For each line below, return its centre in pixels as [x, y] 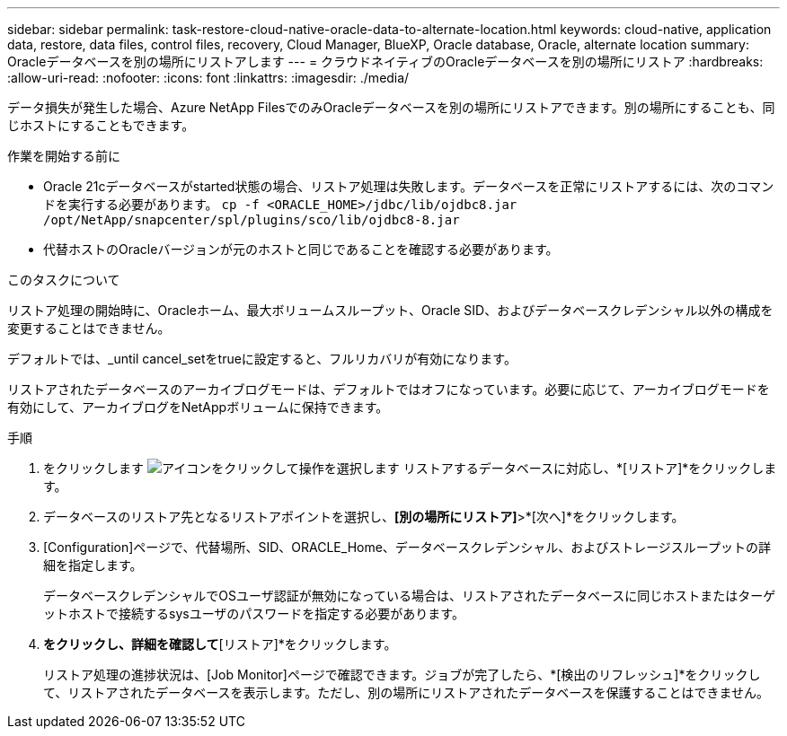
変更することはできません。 [89, 328]
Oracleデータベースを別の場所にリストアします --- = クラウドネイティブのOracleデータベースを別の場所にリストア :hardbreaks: [385, 61]
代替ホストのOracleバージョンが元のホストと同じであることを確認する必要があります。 [301, 249]
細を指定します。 [93, 565]
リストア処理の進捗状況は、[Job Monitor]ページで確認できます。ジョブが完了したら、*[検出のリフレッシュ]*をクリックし [402, 675]
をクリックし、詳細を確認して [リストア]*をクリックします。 [220, 644]
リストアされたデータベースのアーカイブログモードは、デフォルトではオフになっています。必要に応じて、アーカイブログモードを [389, 389]
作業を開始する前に [64, 156]
